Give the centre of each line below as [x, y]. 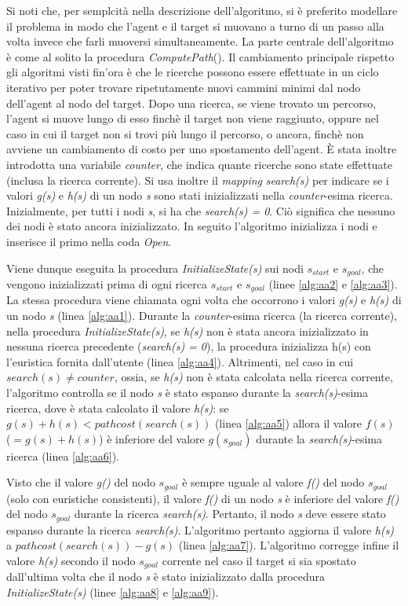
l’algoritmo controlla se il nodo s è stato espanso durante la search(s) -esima [187, 392]
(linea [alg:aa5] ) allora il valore [288, 423]
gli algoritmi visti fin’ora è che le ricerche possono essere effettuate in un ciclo [193, 72]
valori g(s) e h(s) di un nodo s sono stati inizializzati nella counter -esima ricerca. [200, 195]
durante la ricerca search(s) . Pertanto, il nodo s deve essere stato [230, 514]
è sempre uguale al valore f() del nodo [273, 482]
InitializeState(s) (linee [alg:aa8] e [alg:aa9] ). [113, 592]
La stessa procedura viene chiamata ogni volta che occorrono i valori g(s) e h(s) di [204, 300]
